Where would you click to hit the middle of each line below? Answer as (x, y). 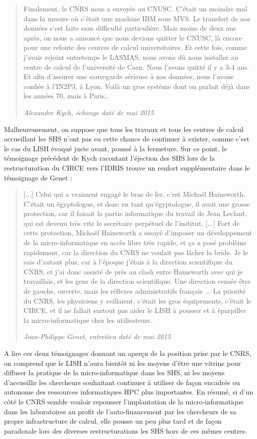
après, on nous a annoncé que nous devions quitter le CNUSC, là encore (133, 37)
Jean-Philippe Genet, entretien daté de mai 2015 (97, 336)
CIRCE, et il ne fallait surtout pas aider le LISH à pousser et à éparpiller (135, 310)
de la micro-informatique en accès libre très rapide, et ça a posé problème (135, 242)
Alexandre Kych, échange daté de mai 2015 (89, 112)
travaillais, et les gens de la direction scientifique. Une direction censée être (137, 281)
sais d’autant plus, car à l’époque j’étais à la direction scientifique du (128, 262)
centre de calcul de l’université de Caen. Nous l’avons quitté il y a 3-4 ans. (136, 66)
